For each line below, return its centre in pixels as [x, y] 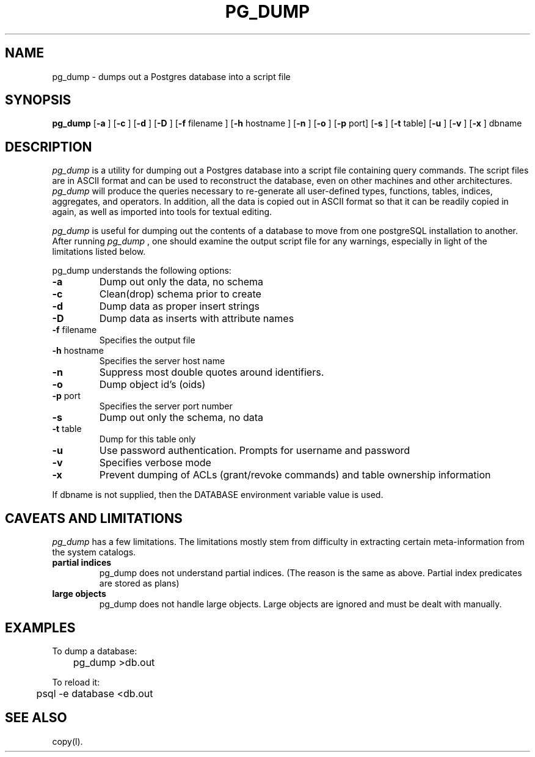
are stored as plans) [139, 583]
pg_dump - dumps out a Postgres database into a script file [171, 76]
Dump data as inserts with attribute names [197, 319]
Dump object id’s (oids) [152, 385]
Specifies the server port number [166, 406]
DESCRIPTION [49, 147]
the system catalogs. [94, 552]
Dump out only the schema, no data [181, 418]
